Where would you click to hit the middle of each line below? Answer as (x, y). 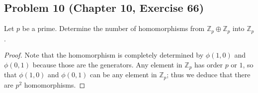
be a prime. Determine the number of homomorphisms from (113, 28)
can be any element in (124, 75)
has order (209, 64)
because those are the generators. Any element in (107, 64)
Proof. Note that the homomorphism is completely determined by (104, 55)
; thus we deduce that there (209, 75)
